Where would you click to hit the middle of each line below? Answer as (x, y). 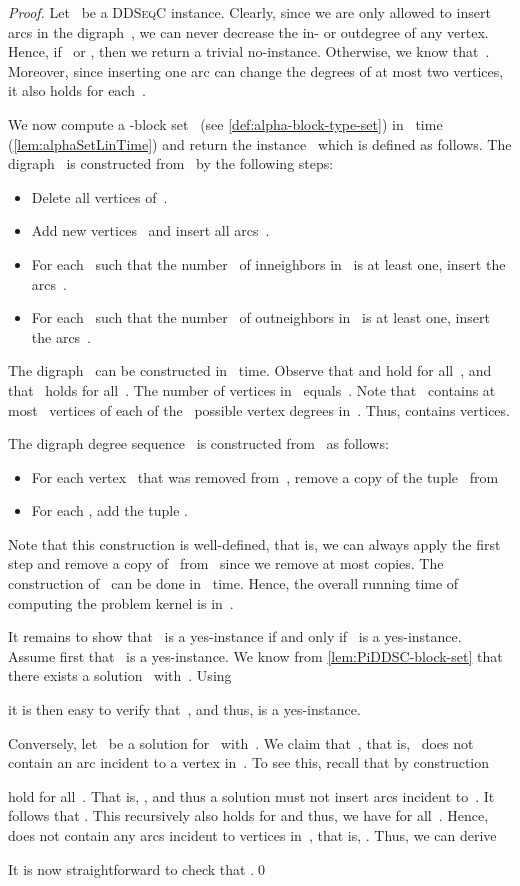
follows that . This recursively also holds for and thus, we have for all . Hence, (248, 815)
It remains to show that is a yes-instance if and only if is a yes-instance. (235, 636)
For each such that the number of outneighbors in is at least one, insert (260, 317)
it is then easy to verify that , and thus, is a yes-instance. (184, 709)
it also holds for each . (77, 90)
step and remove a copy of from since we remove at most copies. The (226, 563)
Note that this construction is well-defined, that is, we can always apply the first (254, 543)
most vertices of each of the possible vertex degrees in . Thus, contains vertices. (259, 409)
